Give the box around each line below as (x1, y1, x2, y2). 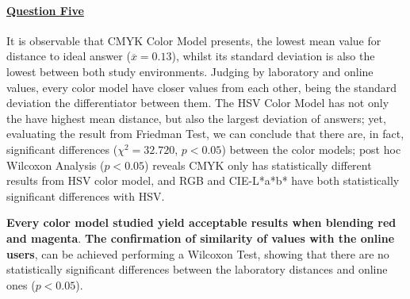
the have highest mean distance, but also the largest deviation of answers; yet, (6, 109, 386, 126)
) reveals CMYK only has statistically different (144, 156, 372, 173)
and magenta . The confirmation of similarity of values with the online (6, 229, 395, 246)
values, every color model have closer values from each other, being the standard (6, 79, 397, 95)
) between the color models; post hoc (221, 140, 401, 157)
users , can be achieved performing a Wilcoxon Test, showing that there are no (6, 245, 389, 262)
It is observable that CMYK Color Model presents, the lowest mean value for (6, 32, 381, 48)
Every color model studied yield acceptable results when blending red (6, 214, 397, 231)
